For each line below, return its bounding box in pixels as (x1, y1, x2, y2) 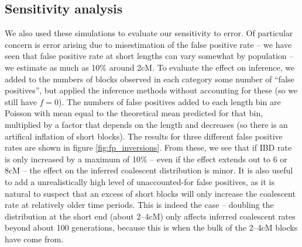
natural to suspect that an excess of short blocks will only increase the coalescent (5, 187, 296, 199)
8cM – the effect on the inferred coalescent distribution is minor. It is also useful (5, 164, 293, 176)
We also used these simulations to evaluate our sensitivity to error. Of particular (5, 27, 293, 39)
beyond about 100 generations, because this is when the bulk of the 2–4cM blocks (5, 221, 298, 234)
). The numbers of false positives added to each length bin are (59, 95, 281, 107)
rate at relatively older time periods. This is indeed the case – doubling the (5, 199, 274, 211)
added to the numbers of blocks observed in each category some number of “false (5, 72, 294, 85)
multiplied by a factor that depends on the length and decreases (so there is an (5, 118, 288, 130)
